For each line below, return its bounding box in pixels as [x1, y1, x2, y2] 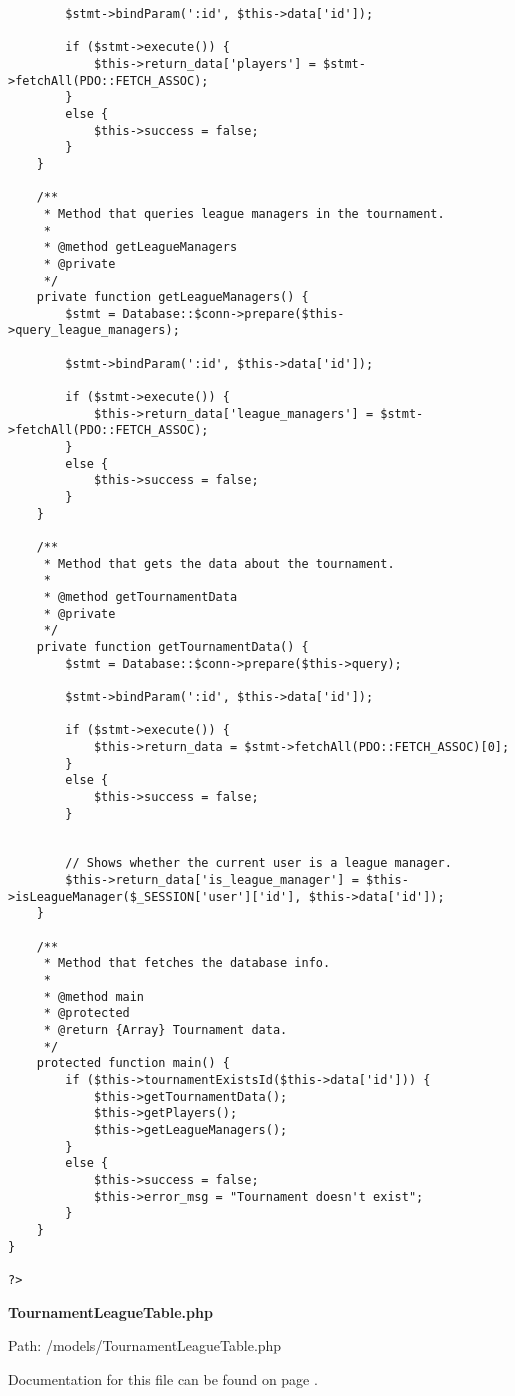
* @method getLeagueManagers [43, 240, 238, 255]
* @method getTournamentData [43, 589, 238, 604]
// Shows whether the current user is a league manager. [65, 856, 452, 871]
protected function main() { [36, 1056, 230, 1071]
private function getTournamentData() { [36, 639, 309, 654]
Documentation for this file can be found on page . [8, 1368, 318, 1389]
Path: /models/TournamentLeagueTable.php [8, 1335, 282, 1356]
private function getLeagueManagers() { [36, 290, 309, 305]
